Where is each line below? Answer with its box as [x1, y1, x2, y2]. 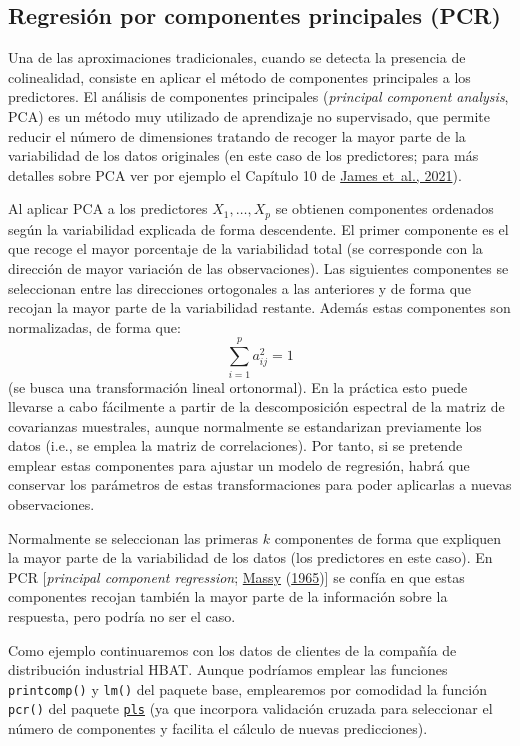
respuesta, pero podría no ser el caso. [8, 606, 236, 627]
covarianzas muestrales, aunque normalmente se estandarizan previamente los [8, 415, 482, 436]
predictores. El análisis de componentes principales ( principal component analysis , [8, 86, 509, 107]
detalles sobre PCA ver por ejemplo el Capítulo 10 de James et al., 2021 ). [8, 164, 462, 185]
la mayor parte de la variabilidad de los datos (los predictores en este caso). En [8, 547, 493, 568]
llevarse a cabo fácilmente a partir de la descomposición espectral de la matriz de [8, 396, 505, 417]
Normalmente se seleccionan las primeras [8, 527, 259, 548]
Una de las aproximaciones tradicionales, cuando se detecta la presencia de [8, 47, 466, 68]
